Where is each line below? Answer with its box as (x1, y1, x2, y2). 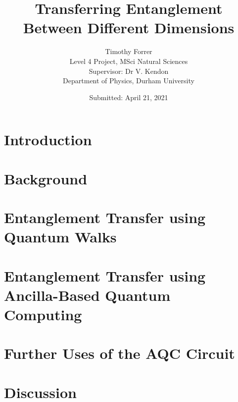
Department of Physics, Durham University (63, 75, 194, 86)
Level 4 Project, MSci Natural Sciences (69, 56, 188, 66)
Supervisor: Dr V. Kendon (89, 65, 169, 76)
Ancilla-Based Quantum (4, 285, 171, 305)
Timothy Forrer (105, 46, 152, 57)
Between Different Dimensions (23, 17, 235, 38)
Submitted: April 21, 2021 (89, 92, 168, 102)
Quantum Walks (4, 227, 117, 247)
